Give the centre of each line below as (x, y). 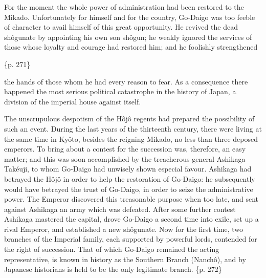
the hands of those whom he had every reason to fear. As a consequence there (126, 81)
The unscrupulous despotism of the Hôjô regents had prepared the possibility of (129, 119)
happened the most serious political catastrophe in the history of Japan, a (120, 91)
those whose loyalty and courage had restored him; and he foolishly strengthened (131, 47)
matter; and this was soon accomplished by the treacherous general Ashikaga (125, 158)
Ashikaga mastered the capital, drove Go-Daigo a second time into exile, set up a (131, 219)
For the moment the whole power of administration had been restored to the (124, 7)
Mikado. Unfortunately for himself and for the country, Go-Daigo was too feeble (130, 17)
